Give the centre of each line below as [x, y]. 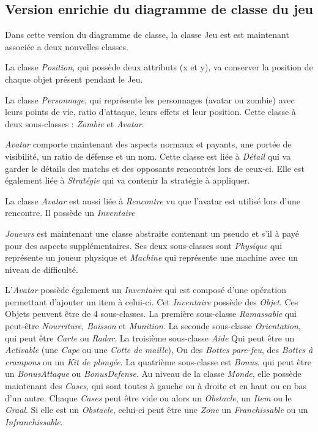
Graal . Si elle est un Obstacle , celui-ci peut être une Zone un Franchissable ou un [157, 410]
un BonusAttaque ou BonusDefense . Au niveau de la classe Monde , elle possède [153, 374]
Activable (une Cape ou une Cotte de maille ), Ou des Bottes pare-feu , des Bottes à [159, 350]
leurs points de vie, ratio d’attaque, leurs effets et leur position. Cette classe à [150, 112]
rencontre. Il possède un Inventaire [70, 213]
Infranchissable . [34, 421]
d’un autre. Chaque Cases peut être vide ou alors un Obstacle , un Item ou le [148, 397]
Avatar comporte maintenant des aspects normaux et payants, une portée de [148, 144]
